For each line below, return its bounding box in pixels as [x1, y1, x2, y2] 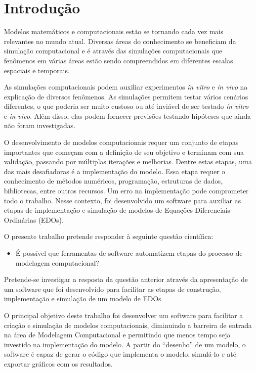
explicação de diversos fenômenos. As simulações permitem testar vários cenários [4, 91, 248, 101]
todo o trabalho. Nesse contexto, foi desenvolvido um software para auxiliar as [4, 195, 241, 205]
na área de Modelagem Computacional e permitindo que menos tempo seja [4, 329, 231, 340]
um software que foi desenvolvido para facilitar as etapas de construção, [4, 283, 221, 294]
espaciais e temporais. [4, 65, 70, 75]
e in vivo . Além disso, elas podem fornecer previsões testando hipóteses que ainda [4, 110, 251, 121]
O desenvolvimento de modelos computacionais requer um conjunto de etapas [4, 137, 239, 147]
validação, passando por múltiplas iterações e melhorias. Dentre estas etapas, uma [4, 156, 252, 167]
